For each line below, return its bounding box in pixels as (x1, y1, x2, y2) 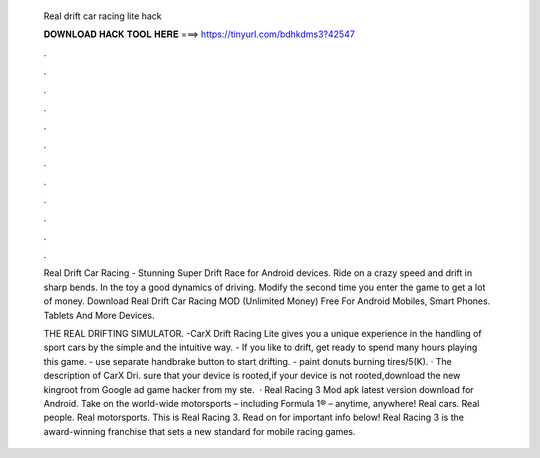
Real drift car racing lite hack (43, 10, 162, 22)
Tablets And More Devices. (43, 309, 155, 321)
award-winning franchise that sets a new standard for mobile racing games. (43, 425, 356, 437)
